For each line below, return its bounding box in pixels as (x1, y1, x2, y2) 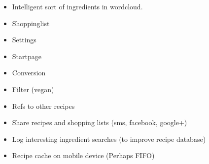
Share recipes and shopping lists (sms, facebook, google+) (12, 117, 187, 128)
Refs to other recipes (12, 100, 75, 111)
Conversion (12, 67, 46, 78)
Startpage (12, 51, 41, 61)
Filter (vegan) (12, 84, 54, 94)
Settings (12, 34, 36, 45)
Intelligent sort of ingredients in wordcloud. (12, 1, 143, 11)
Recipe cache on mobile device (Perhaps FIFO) (12, 150, 155, 161)
